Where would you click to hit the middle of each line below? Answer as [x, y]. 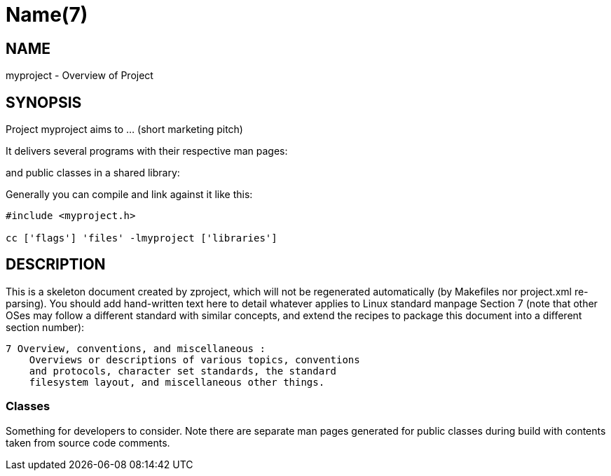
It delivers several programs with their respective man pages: [147, 151]
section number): [45, 327]
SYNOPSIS [44, 102]
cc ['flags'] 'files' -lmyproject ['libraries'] [142, 238]
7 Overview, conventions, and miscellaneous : [136, 348]
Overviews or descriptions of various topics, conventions [194, 359]
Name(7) [47, 15]
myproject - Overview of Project [80, 76]
